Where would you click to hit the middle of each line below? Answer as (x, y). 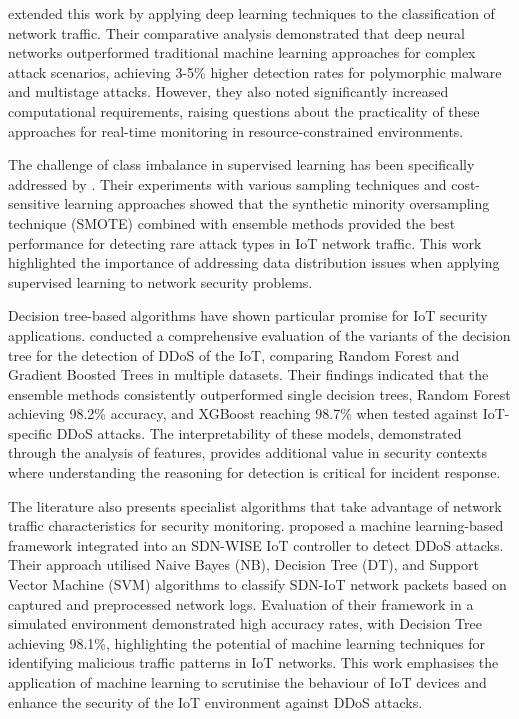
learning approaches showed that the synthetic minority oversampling (277, 203)
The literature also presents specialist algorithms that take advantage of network (255, 505)
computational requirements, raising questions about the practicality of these (244, 110)
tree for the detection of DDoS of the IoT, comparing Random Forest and (234, 354)
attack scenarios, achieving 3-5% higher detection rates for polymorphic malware (255, 71)
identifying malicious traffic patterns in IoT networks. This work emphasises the (253, 662)
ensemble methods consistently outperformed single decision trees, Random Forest (259, 393)
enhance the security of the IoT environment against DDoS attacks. (215, 701)
